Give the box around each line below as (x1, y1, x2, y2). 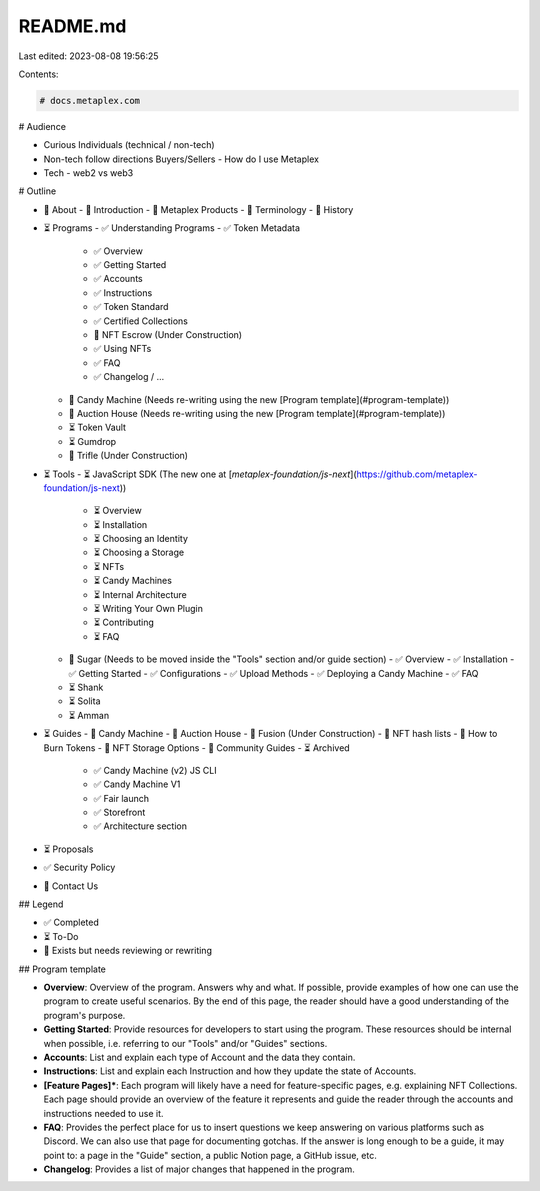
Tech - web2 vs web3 (43, 167, 134, 179)
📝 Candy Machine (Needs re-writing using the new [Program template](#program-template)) (68, 393, 450, 405)
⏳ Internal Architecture (93, 588, 187, 600)
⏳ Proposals (43, 843, 94, 855)
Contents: (18, 68, 59, 80)
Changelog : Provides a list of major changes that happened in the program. (43, 1163, 355, 1175)
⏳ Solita (68, 695, 101, 707)
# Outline (18, 185, 57, 197)
